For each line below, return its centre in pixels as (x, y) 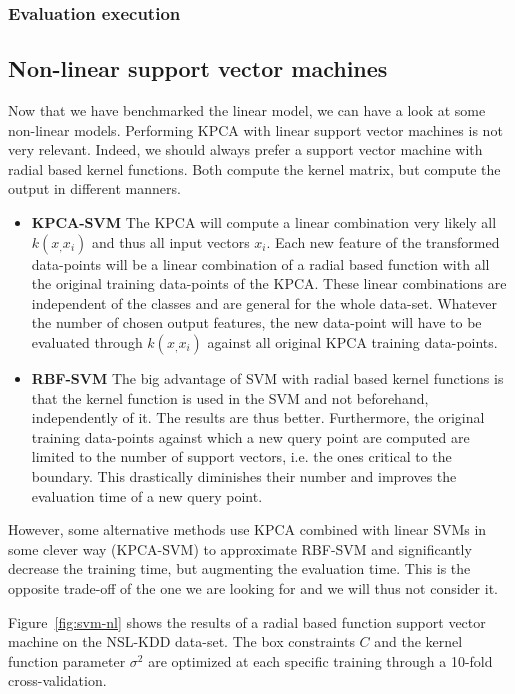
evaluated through (87, 341)
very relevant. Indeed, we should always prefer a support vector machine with (245, 149)
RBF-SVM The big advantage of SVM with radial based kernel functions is (267, 377)
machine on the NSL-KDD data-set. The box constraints (181, 641)
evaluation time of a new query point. (147, 495)
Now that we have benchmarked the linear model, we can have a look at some (247, 110)
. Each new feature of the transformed (383, 241)
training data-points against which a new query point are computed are (250, 436)
